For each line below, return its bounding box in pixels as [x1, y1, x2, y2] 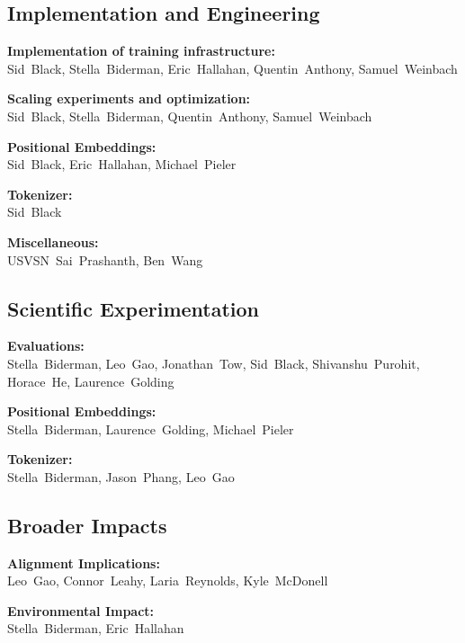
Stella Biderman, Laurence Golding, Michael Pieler [7, 419, 294, 438]
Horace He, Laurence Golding [7, 371, 174, 390]
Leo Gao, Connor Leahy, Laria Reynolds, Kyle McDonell [7, 571, 328, 590]
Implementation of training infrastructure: [7, 41, 275, 60]
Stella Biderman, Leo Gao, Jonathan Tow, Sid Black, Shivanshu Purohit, [7, 353, 420, 372]
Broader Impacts [7, 511, 167, 539]
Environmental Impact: [7, 601, 155, 620]
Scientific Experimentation [7, 294, 260, 322]
